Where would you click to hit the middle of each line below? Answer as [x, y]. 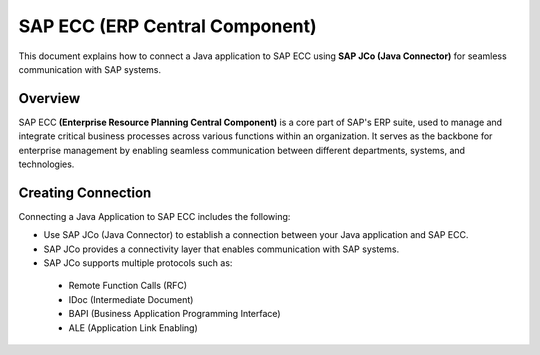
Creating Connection [85, 192]
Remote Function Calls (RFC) [127, 286]
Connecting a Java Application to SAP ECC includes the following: [154, 216]
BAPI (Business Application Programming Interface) [174, 314]
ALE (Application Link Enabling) [133, 327]
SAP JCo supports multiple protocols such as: [138, 263]
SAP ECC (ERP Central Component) [167, 26]
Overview [49, 98]
